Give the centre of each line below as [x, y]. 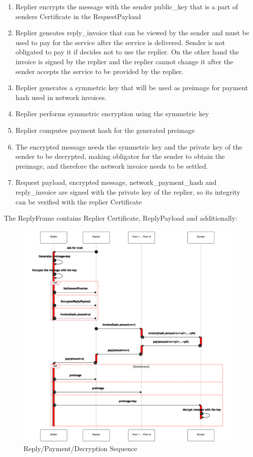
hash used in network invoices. [61, 97]
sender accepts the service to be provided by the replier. [100, 71]
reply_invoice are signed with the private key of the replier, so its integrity [128, 191]
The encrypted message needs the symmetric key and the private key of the [129, 146]
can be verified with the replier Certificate [79, 201]
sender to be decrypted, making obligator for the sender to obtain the [120, 156]
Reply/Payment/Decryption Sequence [80, 448]
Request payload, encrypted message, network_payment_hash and [116, 182]
